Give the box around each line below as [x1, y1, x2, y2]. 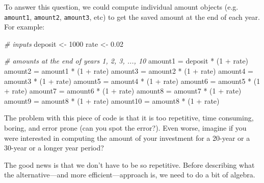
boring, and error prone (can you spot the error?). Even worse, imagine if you [4, 123, 247, 133]
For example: [4, 21, 45, 32]
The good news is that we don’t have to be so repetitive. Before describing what [4, 159, 255, 170]
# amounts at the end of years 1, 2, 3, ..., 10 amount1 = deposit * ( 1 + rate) [4, 55, 249, 66]
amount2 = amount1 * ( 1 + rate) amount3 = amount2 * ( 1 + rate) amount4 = [4, 66, 254, 76]
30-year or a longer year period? [4, 142, 104, 153]
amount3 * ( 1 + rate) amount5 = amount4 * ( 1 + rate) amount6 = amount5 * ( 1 [4, 75, 260, 86]
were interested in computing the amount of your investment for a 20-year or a [4, 132, 250, 143]
